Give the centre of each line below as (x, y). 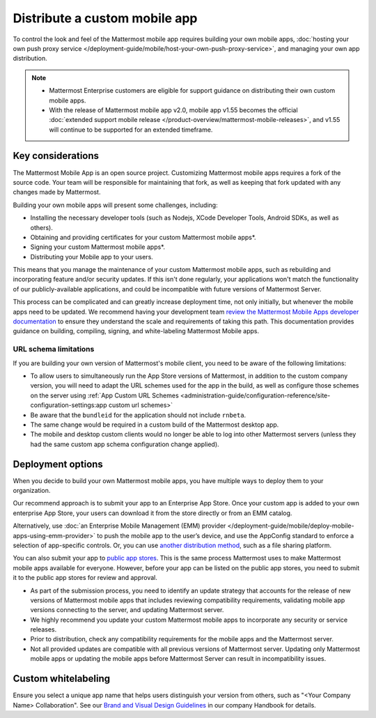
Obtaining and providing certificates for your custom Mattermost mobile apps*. (143, 237)
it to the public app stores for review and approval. (85, 578)
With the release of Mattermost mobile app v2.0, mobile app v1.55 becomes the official (174, 110)
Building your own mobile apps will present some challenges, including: (116, 205)
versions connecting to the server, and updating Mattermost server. (127, 610)
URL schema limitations (54, 349)
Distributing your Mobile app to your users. (92, 257)
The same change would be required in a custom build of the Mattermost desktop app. (155, 425)
